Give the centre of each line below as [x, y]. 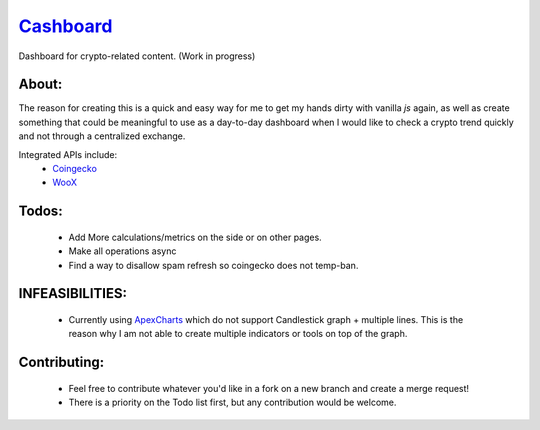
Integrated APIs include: [68, 154]
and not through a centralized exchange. [102, 136]
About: [40, 84]
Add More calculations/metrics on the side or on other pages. [195, 237]
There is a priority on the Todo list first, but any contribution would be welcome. [232, 402]
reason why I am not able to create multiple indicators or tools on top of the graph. [238, 334]
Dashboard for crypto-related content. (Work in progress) [137, 56]
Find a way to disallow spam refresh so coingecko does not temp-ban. [213, 265]
